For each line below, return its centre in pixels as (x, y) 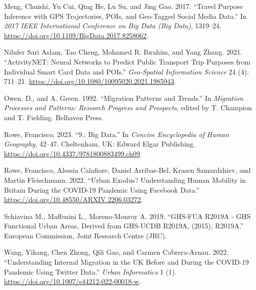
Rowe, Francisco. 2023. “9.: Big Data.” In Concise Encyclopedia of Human (117, 134)
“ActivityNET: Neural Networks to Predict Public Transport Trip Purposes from (127, 61)
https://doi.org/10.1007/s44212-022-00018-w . (72, 281)
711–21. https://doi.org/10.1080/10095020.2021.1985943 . (90, 81)
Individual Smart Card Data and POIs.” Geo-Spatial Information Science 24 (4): (127, 71)
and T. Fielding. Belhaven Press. (54, 117)
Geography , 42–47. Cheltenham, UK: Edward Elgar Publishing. (100, 144)
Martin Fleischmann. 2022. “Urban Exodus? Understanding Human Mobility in (125, 180)
